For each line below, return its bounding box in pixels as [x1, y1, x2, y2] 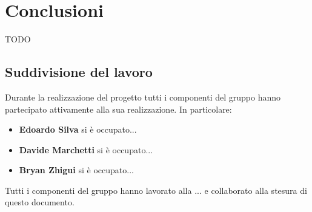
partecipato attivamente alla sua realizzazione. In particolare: [5, 102, 232, 115]
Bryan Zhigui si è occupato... [19, 164, 134, 176]
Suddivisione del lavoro [5, 62, 153, 81]
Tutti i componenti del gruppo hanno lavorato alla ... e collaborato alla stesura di [5, 184, 307, 196]
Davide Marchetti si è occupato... [19, 143, 153, 156]
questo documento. [5, 196, 75, 208]
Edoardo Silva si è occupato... [19, 123, 137, 136]
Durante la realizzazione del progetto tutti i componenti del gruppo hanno [5, 90, 280, 103]
